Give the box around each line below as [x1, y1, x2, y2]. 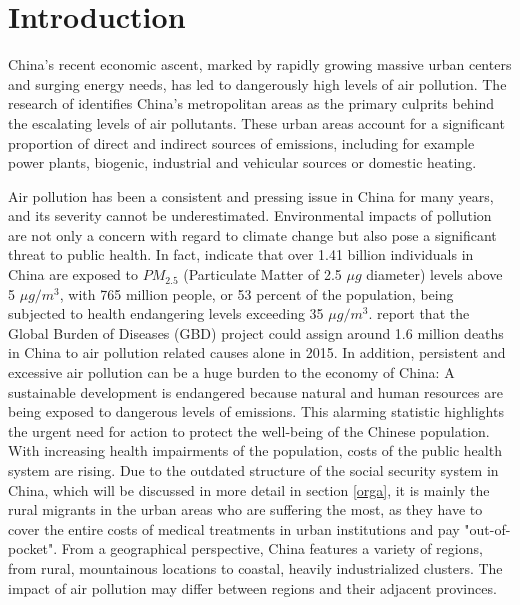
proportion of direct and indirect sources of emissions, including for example [8, 132, 475, 153]
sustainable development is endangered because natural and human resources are [8, 381, 503, 402]
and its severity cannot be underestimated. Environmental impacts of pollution [8, 205, 492, 226]
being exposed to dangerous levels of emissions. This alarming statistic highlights [8, 401, 504, 422]
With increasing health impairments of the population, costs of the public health [8, 440, 502, 461]
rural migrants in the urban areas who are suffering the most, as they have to [8, 499, 483, 520]
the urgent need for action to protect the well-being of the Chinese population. [8, 420, 490, 441]
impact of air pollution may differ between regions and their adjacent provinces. [8, 577, 497, 598]
